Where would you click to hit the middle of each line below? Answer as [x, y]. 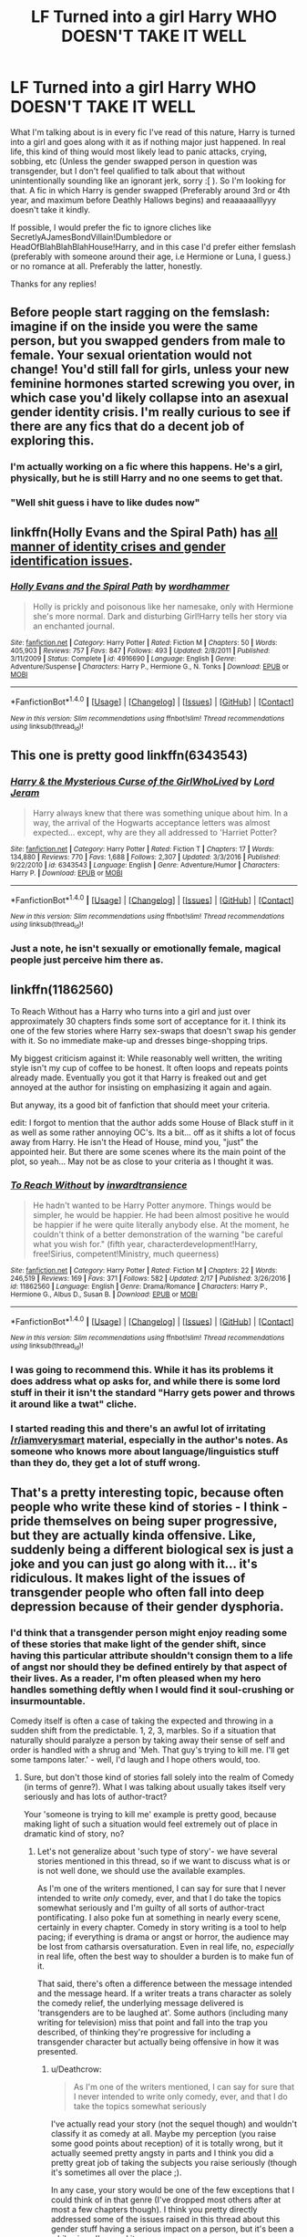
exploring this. [52, 441]
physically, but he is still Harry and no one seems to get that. [147, 478]
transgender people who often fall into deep [138, 1592]
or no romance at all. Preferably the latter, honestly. [107, 265]
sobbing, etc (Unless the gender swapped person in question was [134, 161]
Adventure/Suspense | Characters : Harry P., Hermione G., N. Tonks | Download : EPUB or [150, 666]
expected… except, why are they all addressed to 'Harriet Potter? [154, 832]
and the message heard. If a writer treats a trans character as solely [164, 1993]
